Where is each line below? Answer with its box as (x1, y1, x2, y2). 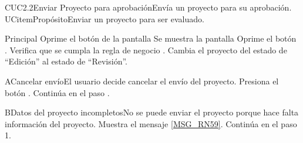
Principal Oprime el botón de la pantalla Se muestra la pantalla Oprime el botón (5, 32, 297, 45)
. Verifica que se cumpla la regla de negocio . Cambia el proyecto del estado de (5, 43, 287, 56)
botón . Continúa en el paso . (5, 86, 110, 98)
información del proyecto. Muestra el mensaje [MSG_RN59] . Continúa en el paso (5, 117, 297, 130)
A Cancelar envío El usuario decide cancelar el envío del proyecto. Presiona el (5, 74, 279, 87)
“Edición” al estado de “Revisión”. (5, 55, 127, 67)
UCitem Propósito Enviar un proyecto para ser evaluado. (5, 12, 204, 25)
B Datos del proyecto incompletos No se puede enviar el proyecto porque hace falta (5, 106, 299, 118)
